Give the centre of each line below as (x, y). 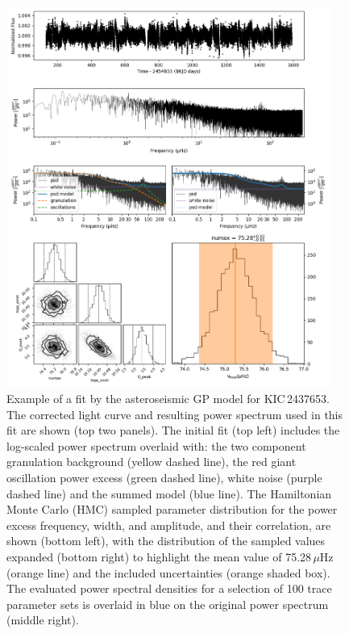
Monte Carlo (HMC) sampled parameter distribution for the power (172, 509)
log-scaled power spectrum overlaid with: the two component (156, 445)
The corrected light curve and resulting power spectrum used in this (175, 414)
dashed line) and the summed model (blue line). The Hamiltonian (169, 493)
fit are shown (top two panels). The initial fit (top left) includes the (173, 430)
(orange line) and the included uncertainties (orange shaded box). (168, 572)
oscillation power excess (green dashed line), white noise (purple (164, 477)
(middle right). (43, 620)
